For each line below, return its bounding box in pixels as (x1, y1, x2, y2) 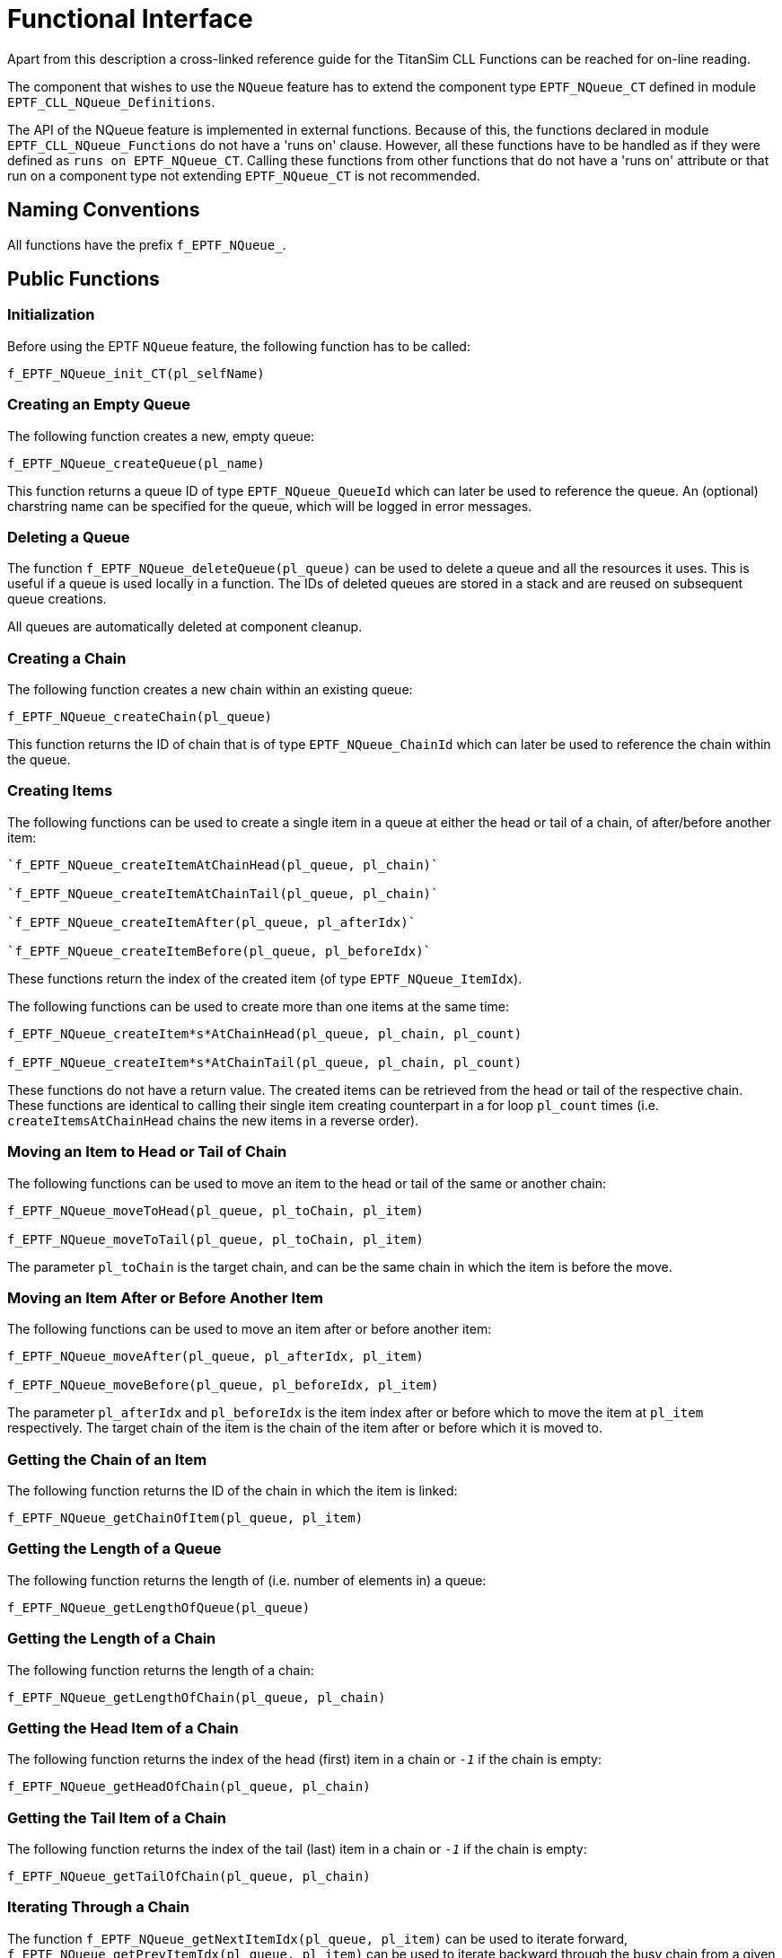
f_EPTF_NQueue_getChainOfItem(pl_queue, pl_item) (7, 1511, 364, 1526)
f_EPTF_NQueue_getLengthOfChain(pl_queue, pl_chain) (7, 1689, 386, 1705)
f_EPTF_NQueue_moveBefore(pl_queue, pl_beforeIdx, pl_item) (7, 1378, 439, 1393)
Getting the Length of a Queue (7, 1539, 222, 1558)
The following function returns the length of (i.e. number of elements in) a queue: (7, 1572, 487, 1588)
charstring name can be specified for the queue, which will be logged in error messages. (7, 498, 532, 514)
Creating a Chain (7, 648, 127, 667)
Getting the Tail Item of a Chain (7, 1808, 226, 1827)
